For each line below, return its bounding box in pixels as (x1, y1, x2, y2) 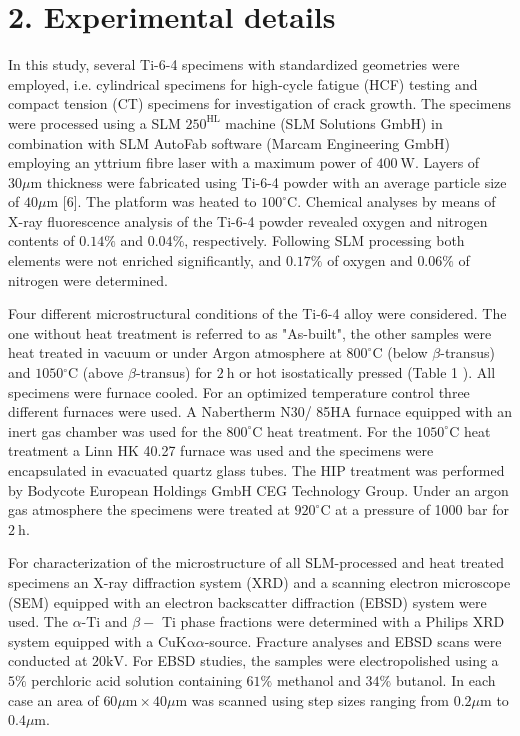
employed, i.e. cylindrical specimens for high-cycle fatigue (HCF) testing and (8, 73, 478, 94)
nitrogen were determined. (8, 269, 168, 290)
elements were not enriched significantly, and (8, 250, 282, 271)
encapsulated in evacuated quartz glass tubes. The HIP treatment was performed (8, 460, 505, 480)
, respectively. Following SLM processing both (184, 230, 465, 251)
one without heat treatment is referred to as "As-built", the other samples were (8, 322, 492, 343)
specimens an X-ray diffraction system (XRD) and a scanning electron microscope (8, 571, 511, 592)
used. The (8, 611, 68, 632)
